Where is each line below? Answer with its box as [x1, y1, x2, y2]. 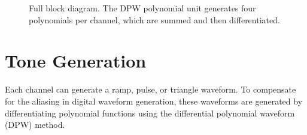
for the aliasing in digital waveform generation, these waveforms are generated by [5, 94, 303, 107]
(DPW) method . [5, 118, 65, 131]
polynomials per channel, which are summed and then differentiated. [29, 13, 280, 26]
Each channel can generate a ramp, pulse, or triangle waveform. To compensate [5, 83, 296, 96]
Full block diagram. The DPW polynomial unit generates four [29, 2, 256, 14]
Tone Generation [5, 48, 147, 73]
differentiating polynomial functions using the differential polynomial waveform [5, 106, 295, 119]
